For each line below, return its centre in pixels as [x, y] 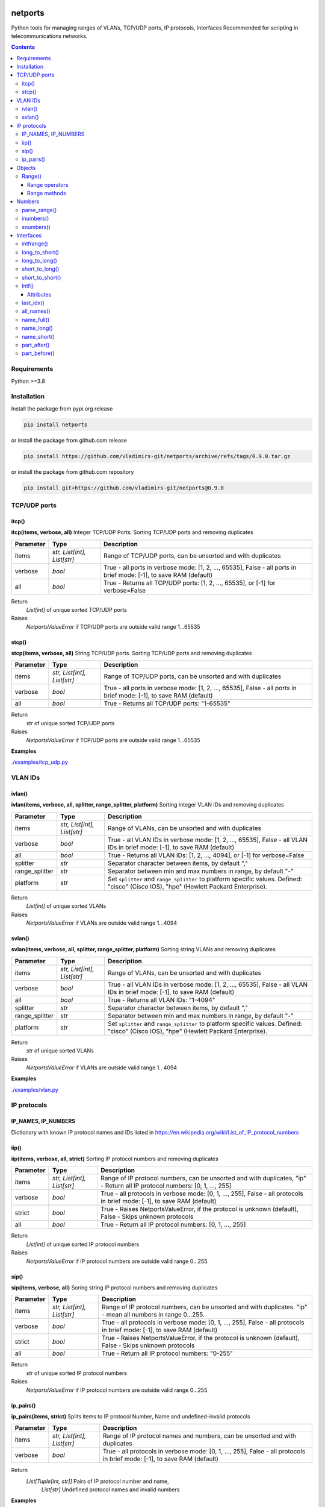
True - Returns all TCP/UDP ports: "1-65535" [167, 703]
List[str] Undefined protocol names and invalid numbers [110, 1490]
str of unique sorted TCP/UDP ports [70, 723]
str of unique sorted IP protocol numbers [77, 1373]
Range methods [47, 193]
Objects [26, 168]
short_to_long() [41, 269]
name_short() [39, 336]
